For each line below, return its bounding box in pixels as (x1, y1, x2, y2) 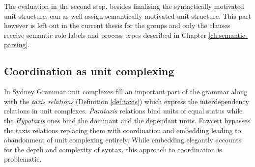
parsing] (4, 39, 28, 50)
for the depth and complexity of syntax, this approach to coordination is (4, 144, 222, 154)
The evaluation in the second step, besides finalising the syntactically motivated (4, 1, 244, 11)
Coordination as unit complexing (4, 63, 174, 79)
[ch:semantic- (208, 29, 248, 40)
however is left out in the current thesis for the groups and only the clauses (4, 20, 230, 30)
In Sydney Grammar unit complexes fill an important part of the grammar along (4, 86, 248, 97)
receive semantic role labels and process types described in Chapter (4, 29, 206, 40)
